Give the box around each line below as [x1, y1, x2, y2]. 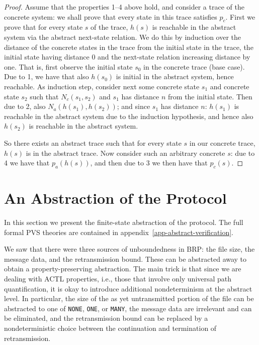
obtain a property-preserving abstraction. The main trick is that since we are [4, 263, 241, 274]
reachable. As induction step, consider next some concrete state [4, 81, 200, 91]
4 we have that [4, 157, 50, 168]
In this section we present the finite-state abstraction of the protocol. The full [4, 217, 243, 227]
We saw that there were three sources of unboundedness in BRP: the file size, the [4, 244, 255, 254]
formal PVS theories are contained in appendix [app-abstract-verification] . [4, 226, 234, 237]
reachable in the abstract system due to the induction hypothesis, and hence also [4, 110, 253, 121]
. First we [225, 11, 255, 22]
